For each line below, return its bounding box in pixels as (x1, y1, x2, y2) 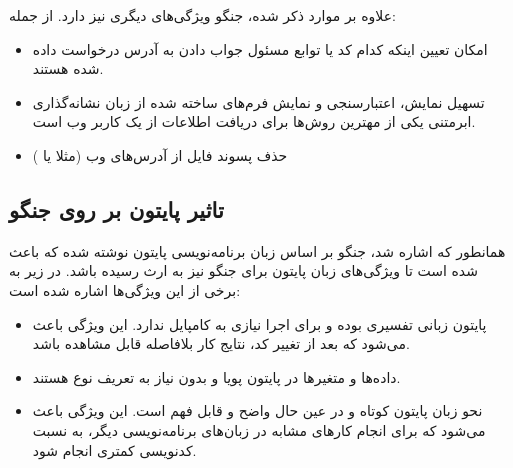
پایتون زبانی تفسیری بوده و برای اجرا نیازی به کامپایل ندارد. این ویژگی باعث (32, 313, 487, 334)
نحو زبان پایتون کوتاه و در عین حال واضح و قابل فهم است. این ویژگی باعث (32, 400, 483, 421)
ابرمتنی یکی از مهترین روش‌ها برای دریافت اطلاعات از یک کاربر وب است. (32, 111, 476, 132)
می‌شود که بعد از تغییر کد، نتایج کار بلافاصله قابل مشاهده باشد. (32, 333, 410, 354)
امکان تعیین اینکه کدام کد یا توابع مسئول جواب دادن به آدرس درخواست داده (32, 38, 488, 59)
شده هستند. (32, 58, 104, 79)
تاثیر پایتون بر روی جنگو (9, 193, 224, 224)
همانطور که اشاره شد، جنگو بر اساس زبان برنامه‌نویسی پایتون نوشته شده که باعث (9, 240, 506, 261)
